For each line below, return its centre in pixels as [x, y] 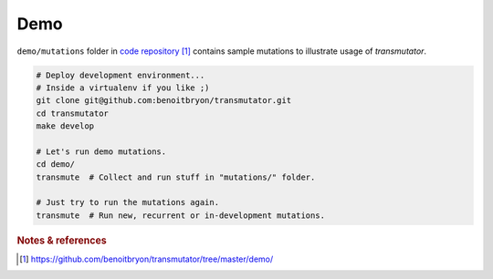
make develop [65, 126]
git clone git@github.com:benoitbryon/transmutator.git [164, 101]
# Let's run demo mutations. [101, 151]
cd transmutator [73, 113]
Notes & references [62, 240]
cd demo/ [56, 165]
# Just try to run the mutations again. [127, 202]
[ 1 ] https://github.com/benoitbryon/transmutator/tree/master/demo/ [147, 259]
